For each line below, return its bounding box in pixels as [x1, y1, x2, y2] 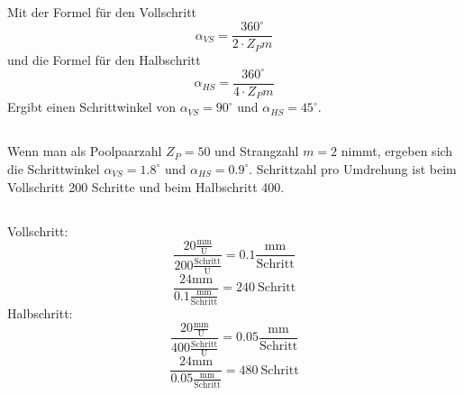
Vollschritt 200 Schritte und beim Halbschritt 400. [7, 177, 285, 196]
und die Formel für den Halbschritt [7, 50, 201, 69]
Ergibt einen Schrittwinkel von [7, 97, 176, 116]
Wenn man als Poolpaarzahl [7, 142, 162, 161]
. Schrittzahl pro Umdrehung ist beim [249, 159, 457, 178]
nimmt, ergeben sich [341, 142, 453, 161]
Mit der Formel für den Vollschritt [7, 3, 197, 22]
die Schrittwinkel [7, 159, 100, 178]
